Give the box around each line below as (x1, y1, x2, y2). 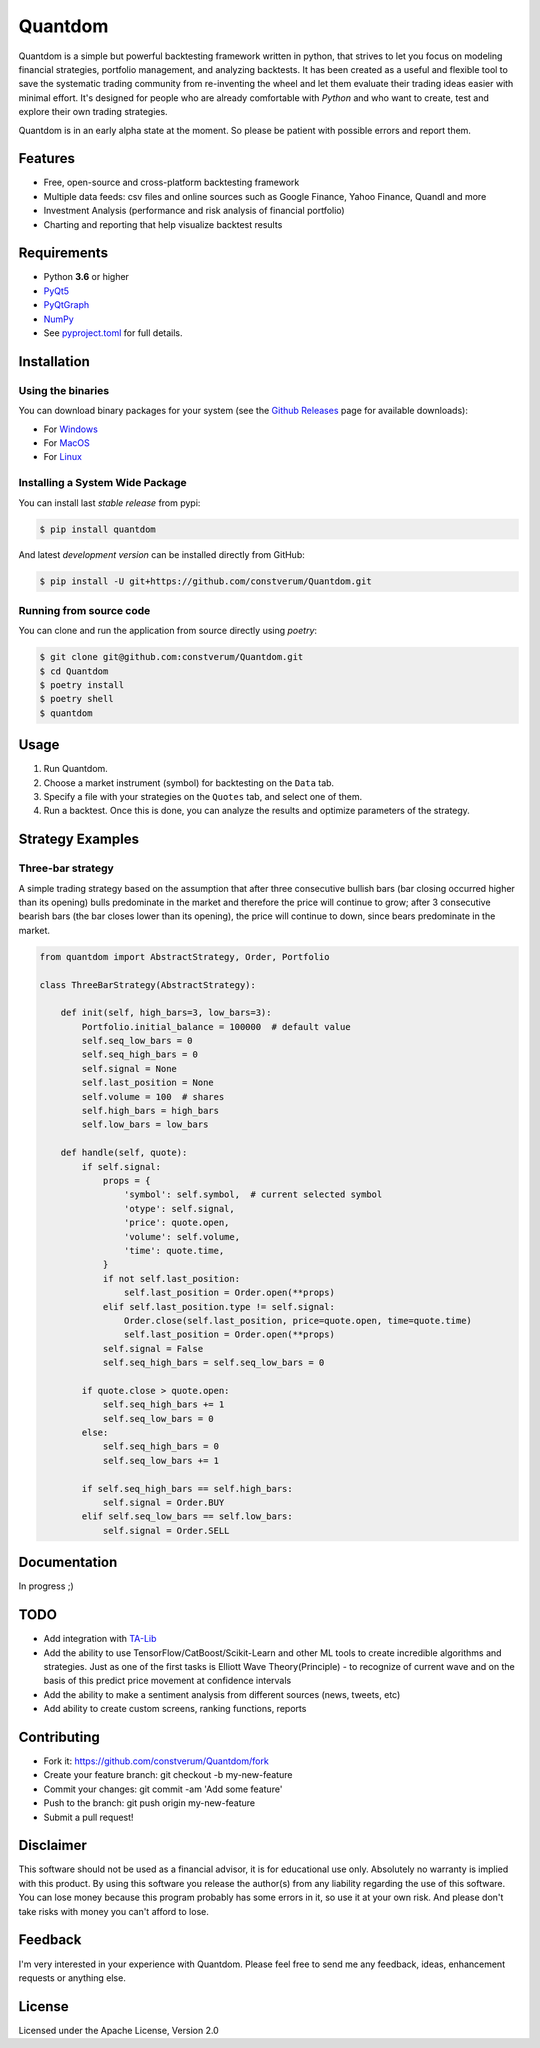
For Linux (43, 451, 82, 463)
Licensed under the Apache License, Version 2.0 (18, 2024, 219, 2036)
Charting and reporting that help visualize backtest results (43, 218, 283, 230)
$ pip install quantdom (39, 523, 157, 535)
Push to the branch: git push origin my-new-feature (43, 1797, 255, 1809)
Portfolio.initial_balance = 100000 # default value (81, 1021, 351, 1032)
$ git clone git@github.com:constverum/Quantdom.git (39, 651, 304, 663)
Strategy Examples (18, 831, 140, 848)
